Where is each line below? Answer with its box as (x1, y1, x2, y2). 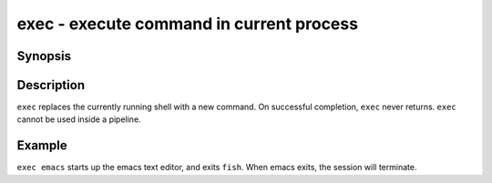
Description (16, 77, 86, 93)
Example (16, 137, 67, 154)
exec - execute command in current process (16, 14, 359, 34)
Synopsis (16, 48, 72, 64)
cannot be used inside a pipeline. (16, 114, 141, 125)
